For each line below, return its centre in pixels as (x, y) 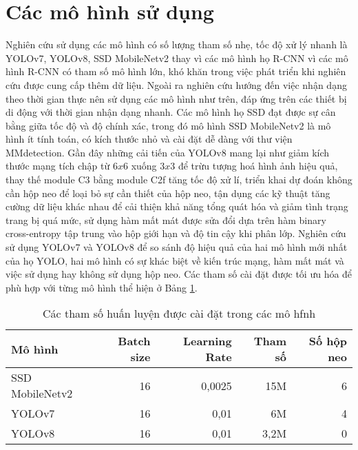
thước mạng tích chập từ (58, 166)
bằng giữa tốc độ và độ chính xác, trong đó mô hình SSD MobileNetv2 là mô (168, 125)
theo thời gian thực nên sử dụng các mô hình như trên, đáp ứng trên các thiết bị (176, 98)
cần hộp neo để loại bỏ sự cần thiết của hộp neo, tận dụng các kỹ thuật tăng (168, 193)
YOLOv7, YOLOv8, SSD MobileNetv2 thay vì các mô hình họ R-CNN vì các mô (177, 58)
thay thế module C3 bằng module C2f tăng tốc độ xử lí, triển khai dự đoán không (179, 180)
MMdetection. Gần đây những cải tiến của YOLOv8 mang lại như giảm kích (168, 152)
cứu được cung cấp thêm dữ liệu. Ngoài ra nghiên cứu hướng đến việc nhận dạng (176, 84)
